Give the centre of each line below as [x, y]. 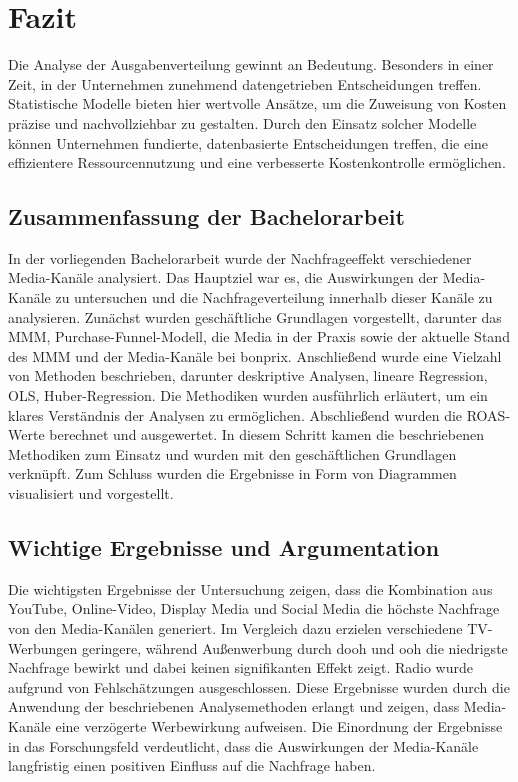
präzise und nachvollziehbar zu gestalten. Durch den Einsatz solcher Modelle [242, 122]
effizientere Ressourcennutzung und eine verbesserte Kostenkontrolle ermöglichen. [257, 162]
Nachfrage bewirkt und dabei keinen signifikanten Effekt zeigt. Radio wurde [240, 667]
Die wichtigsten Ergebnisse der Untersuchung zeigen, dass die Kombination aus [250, 588]
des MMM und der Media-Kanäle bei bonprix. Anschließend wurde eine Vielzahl [255, 355]
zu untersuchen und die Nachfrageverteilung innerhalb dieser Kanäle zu [274, 297]
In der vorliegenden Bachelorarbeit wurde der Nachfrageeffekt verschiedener [240, 257]
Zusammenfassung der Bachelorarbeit [206, 216]
